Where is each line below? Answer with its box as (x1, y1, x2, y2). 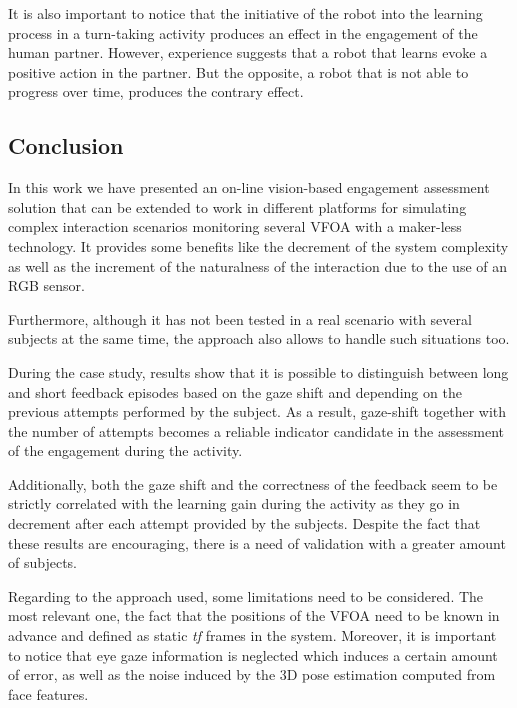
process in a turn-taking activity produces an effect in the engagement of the (8, 22, 478, 43)
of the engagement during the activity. (8, 440, 243, 461)
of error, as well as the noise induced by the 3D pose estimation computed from (8, 664, 496, 685)
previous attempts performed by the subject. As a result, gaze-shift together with (8, 401, 507, 422)
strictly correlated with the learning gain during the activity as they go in (8, 493, 460, 514)
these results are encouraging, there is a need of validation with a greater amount (8, 532, 506, 553)
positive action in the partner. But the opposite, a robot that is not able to (8, 61, 469, 82)
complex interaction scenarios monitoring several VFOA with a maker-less (8, 216, 462, 237)
